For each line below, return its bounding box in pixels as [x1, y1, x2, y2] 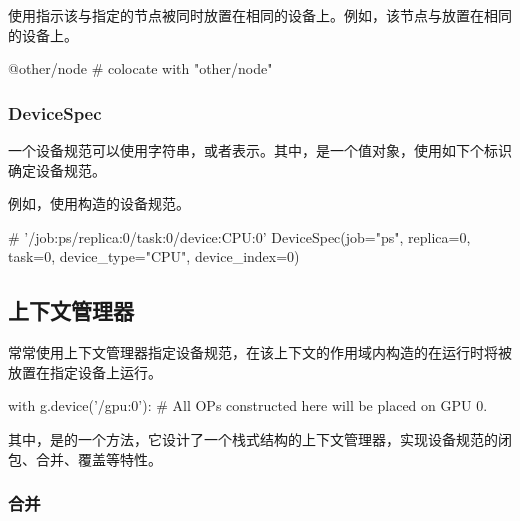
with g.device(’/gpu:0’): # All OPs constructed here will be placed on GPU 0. [8, 395, 488, 416]
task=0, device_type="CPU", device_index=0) [8, 246, 300, 267]
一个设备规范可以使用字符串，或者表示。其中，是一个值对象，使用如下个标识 [8, 140, 512, 160]
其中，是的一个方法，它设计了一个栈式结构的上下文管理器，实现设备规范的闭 [8, 428, 512, 449]
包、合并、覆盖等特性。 [8, 448, 162, 469]
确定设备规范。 [8, 159, 106, 180]
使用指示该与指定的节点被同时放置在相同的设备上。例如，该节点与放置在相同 [8, 5, 512, 25]
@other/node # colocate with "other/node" [8, 58, 273, 79]
